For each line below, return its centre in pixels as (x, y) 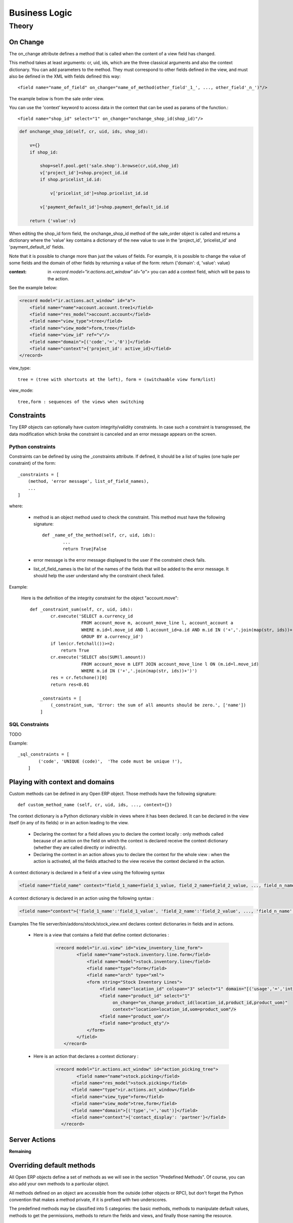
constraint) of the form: (32, 463)
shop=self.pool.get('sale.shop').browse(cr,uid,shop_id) (109, 166)
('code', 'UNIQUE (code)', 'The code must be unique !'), (110, 761)
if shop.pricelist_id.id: (71, 180)
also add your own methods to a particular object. (59, 1184)
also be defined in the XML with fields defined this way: (65, 76)
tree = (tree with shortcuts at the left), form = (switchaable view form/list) (117, 379)
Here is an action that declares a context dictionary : (86, 1056)
